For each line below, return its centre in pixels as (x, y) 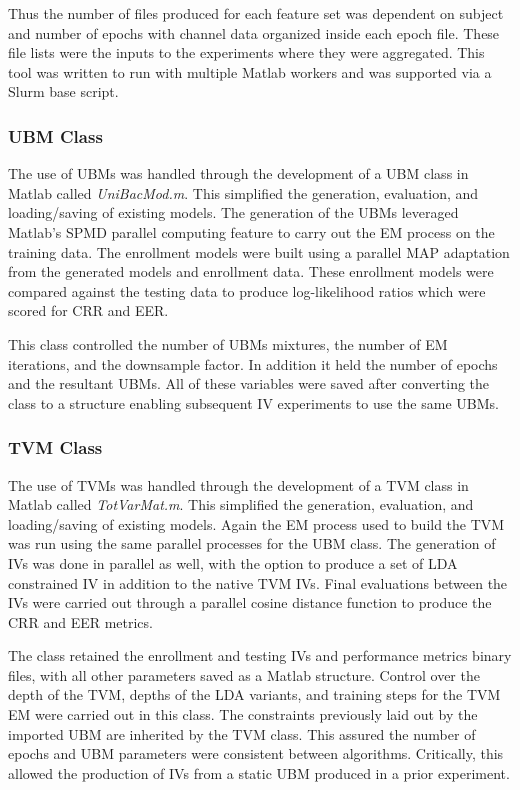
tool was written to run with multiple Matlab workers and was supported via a (250, 71)
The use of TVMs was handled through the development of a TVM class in (238, 484)
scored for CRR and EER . (88, 310)
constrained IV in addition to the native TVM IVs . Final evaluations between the (258, 582)
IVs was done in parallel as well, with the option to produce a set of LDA (233, 562)
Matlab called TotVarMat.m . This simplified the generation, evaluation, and (241, 504)
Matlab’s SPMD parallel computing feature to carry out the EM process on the (251, 231)
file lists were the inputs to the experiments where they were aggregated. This (246, 52)
